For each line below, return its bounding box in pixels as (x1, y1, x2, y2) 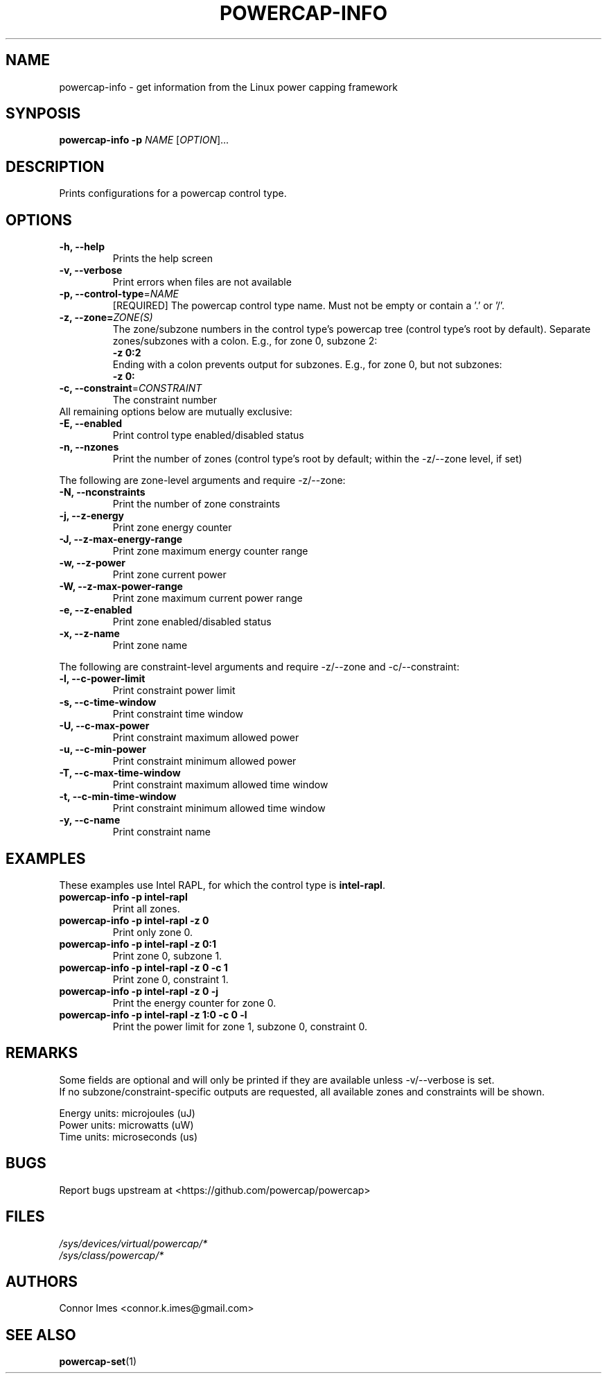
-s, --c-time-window (59, 696, 157, 709)
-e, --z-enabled (59, 604, 132, 616)
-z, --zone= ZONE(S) (59, 311, 153, 324)
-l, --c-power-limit (59, 673, 146, 685)
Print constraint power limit (112, 684, 236, 697)
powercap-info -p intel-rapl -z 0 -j (59, 985, 219, 997)
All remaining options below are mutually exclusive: (59, 406, 292, 418)
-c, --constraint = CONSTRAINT (59, 382, 202, 394)
